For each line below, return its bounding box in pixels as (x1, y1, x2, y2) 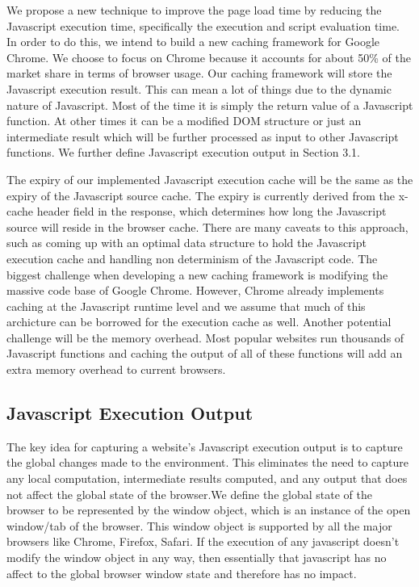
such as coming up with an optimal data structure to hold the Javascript (6, 234, 367, 251)
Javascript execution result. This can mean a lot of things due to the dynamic (6, 80, 392, 97)
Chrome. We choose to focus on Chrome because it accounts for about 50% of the (6, 48, 411, 65)
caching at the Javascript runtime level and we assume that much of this (6, 297, 366, 314)
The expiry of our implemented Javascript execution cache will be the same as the (6, 170, 413, 187)
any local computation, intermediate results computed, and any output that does (6, 470, 408, 487)
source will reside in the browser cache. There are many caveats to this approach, (6, 218, 409, 235)
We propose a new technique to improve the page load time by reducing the (6, 2, 382, 18)
